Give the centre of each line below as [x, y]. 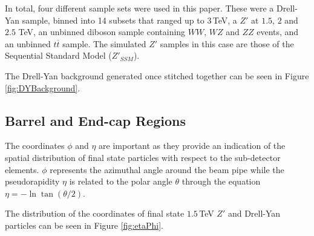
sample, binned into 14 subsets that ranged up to [113, 20]
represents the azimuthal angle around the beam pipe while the [167, 169]
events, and [278, 32]
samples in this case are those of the [227, 43]
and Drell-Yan [254, 213]
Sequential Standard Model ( [58, 55]
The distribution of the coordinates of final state [95, 213]
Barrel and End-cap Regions [95, 120]
